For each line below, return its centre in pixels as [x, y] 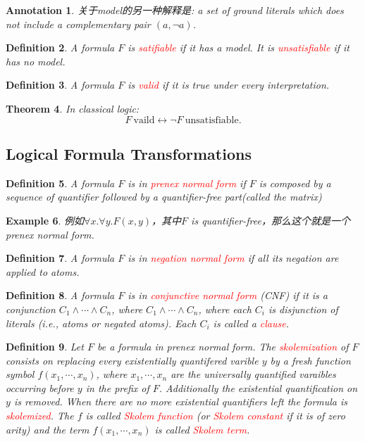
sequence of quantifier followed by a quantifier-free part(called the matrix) [164, 197]
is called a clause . [251, 323]
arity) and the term [48, 429]
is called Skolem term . [202, 429]
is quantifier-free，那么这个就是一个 [271, 220]
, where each [225, 309]
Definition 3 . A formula [60, 85]
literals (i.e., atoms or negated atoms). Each [101, 323]
